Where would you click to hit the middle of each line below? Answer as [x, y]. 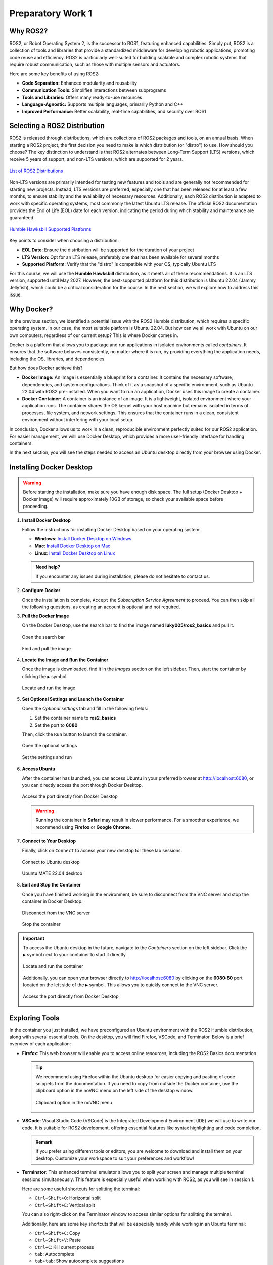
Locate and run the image [49, 688]
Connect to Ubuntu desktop [51, 862]
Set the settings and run [47, 757]
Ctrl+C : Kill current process [64, 1247]
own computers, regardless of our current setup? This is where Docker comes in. [94, 335]
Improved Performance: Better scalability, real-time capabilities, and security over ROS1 [114, 111]
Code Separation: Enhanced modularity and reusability [80, 83]
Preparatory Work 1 [51, 13]
